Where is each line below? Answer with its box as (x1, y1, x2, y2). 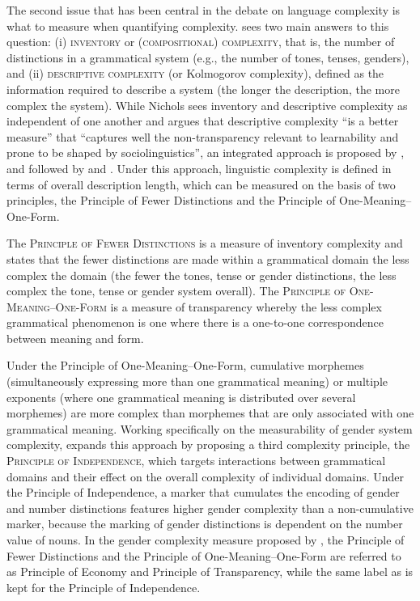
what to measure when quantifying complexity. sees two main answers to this (6, 17, 389, 34)
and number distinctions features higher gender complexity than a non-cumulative (6, 499, 414, 516)
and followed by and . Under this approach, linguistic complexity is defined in (6, 159, 392, 176)
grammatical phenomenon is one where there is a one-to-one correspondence (6, 314, 384, 331)
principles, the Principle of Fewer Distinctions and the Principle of (6, 192, 336, 209)
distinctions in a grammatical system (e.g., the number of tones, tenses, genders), (6, 49, 409, 66)
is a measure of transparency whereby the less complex (110, 298, 382, 315)
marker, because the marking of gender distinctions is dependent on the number (6, 515, 403, 532)
